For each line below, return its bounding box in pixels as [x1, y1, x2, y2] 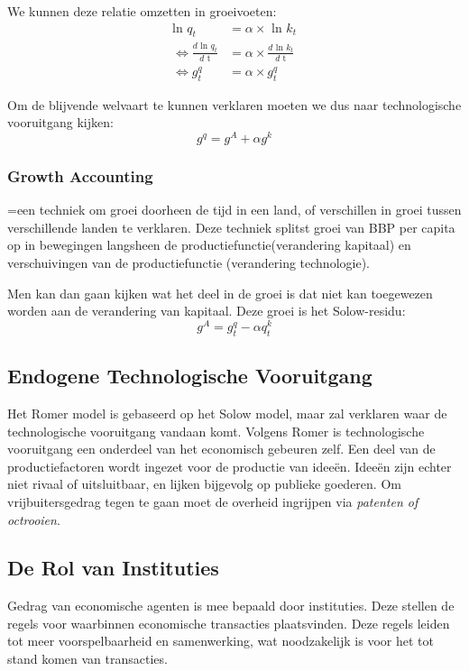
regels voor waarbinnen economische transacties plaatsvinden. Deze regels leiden [7, 613, 450, 632]
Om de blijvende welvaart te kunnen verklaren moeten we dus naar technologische [7, 95, 462, 114]
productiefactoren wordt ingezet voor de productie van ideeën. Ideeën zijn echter [7, 456, 452, 475]
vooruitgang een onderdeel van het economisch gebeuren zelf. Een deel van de [7, 439, 436, 458]
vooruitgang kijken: [7, 113, 114, 132]
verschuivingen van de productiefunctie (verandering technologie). [7, 253, 370, 272]
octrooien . [7, 510, 60, 529]
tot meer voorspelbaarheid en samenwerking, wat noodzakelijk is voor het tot [7, 631, 434, 650]
